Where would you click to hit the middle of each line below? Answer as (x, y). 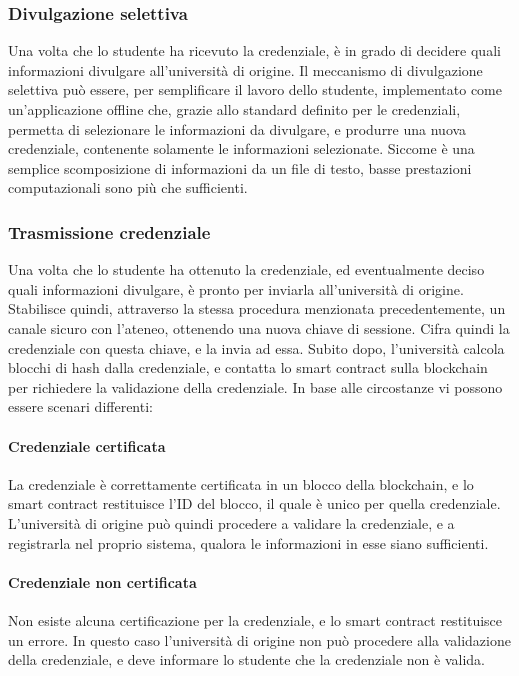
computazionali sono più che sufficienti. (128, 187)
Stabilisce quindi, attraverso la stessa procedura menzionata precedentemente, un (257, 308)
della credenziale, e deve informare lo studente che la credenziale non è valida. (246, 659)
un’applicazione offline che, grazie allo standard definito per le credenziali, (234, 109)
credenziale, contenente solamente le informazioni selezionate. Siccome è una (241, 148)
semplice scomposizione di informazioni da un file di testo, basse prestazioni (240, 167)
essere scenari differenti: (80, 406)
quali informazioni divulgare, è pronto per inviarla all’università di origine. (236, 288)
